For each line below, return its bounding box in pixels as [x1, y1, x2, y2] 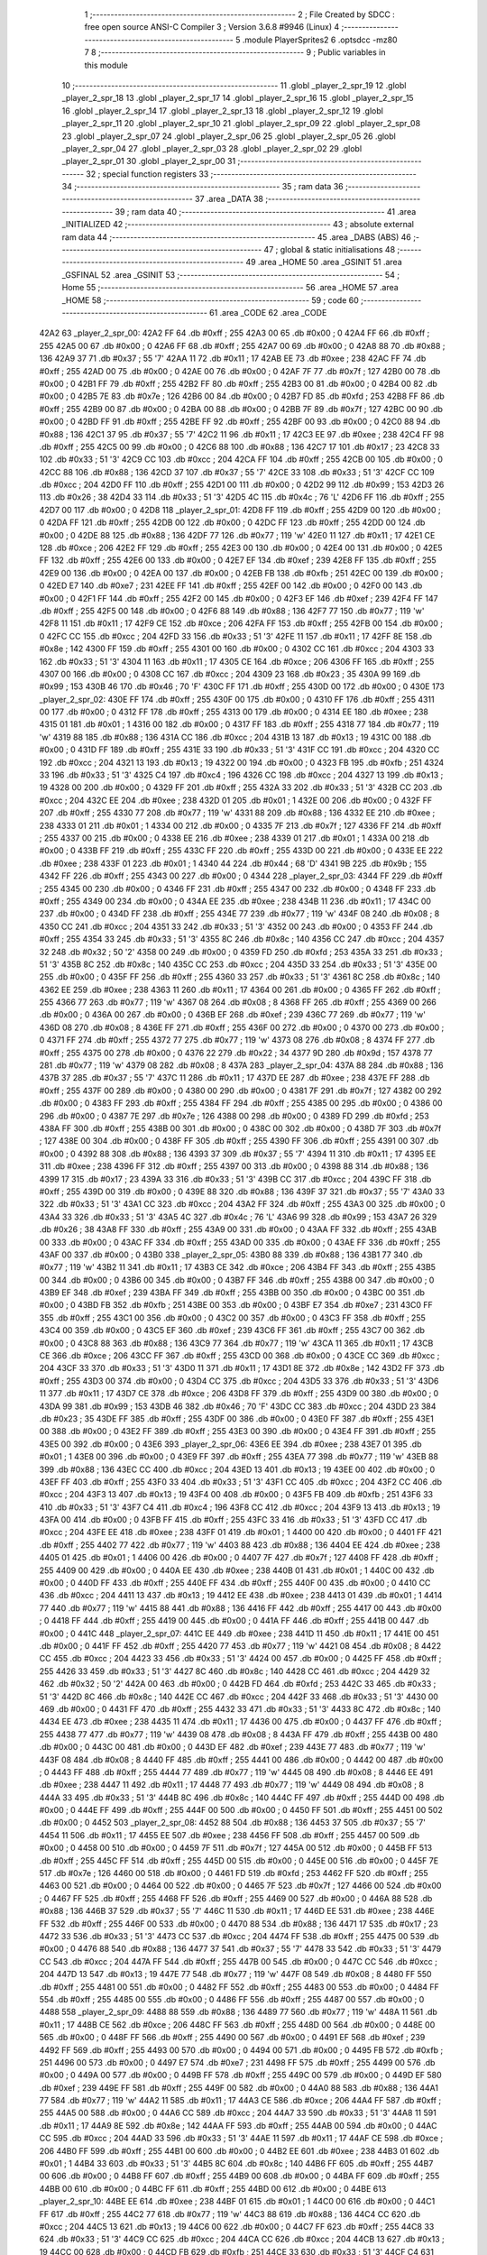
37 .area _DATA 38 [194, 194, 263, 205]
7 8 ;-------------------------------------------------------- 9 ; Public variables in [84, 47, 386, 58]
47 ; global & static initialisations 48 [263, 244, 396, 255]
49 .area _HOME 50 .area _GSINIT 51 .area [244, 257, 403, 268]
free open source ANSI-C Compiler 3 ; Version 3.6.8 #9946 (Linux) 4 [84, 22, 340, 32]
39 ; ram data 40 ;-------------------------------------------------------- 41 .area [115, 206, 417, 216]
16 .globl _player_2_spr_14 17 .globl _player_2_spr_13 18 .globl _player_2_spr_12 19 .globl [61, 105, 383, 116]
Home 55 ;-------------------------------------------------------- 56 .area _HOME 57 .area [61, 282, 399, 293]
